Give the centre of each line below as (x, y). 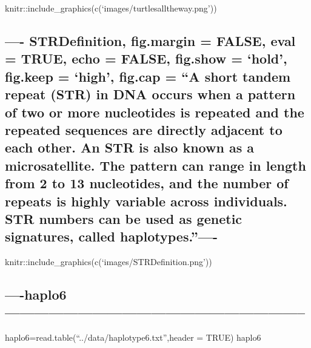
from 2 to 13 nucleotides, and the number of (147, 183)
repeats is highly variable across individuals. (146, 201)
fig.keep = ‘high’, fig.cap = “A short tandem (148, 76)
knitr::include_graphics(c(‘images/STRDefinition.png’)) (109, 262)
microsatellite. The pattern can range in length (155, 165)
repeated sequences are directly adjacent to (144, 129)
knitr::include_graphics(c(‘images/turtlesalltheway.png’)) (111, 8)
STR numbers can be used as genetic (124, 218)
